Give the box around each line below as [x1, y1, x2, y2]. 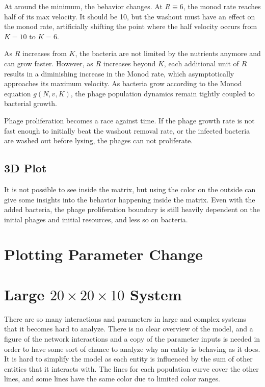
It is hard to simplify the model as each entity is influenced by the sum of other [4, 353, 253, 364]
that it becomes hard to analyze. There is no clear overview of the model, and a [4, 323, 253, 334]
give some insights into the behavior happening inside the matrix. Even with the [4, 194, 255, 204]
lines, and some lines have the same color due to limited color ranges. [4, 373, 220, 384]
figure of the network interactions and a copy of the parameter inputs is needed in [4, 333, 260, 344]
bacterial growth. [4, 98, 57, 109]
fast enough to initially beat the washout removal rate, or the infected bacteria [4, 125, 250, 136]
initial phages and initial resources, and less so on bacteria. [4, 214, 188, 224]
